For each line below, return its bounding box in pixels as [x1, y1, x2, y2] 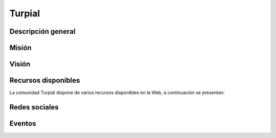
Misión [9, 43, 32, 52]
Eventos [9, 119, 36, 128]
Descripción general [9, 27, 76, 36]
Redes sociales [9, 103, 59, 111]
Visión [9, 60, 31, 68]
